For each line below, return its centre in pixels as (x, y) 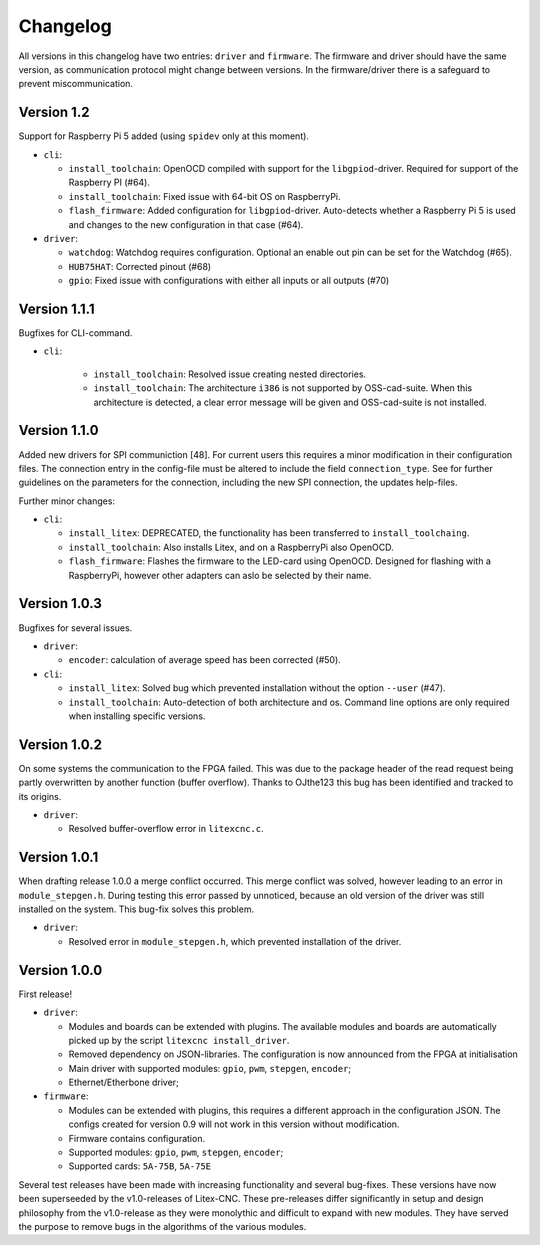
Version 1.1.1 (56, 308)
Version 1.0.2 (60, 744)
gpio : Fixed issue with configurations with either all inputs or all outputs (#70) (229, 281)
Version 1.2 (54, 112)
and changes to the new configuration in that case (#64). (186, 224)
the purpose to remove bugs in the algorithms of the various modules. (162, 1226)
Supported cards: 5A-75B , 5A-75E (140, 1166)
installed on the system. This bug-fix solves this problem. (136, 909)
